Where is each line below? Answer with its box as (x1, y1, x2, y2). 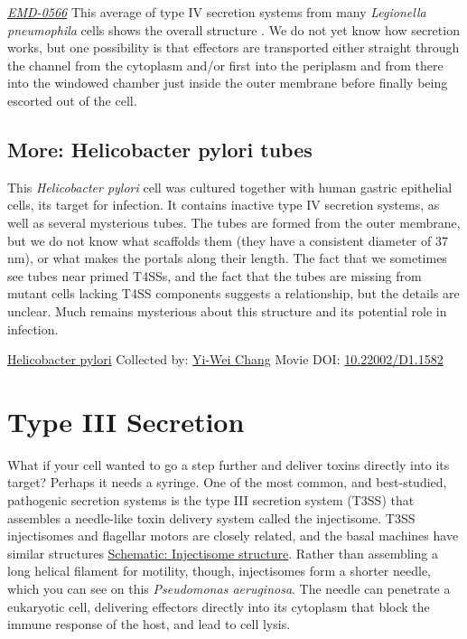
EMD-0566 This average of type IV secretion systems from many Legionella (7, 3, 426, 21)
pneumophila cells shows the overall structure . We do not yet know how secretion (7, 20, 460, 39)
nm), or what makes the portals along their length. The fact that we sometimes (7, 249, 447, 268)
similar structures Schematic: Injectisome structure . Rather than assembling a (7, 543, 438, 562)
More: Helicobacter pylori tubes (7, 135, 313, 163)
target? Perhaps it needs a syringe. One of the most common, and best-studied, (7, 473, 447, 492)
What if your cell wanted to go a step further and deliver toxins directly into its (7, 455, 450, 474)
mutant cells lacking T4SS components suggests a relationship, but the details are (7, 284, 460, 303)
